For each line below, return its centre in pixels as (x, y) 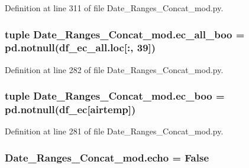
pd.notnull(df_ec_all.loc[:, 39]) (80, 47)
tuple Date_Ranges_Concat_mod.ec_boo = (115, 96)
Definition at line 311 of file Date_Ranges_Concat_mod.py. (114, 8)
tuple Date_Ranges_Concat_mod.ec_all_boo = (125, 34)
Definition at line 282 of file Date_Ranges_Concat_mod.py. (114, 69)
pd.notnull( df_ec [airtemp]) (70, 109)
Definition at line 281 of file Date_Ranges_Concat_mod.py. (114, 131)
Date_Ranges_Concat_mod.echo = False (107, 157)
